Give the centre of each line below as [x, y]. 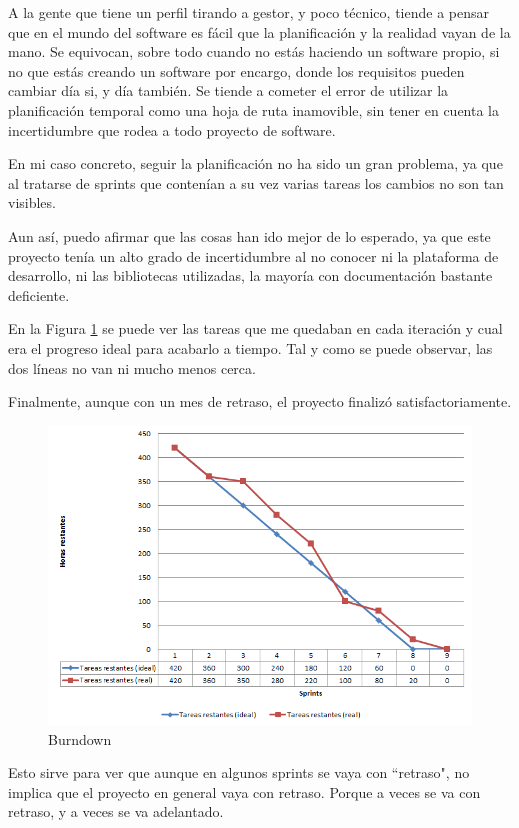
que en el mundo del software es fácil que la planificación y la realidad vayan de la [259, 31]
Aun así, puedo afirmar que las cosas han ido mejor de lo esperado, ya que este [249, 235]
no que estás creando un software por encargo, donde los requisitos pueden [236, 70]
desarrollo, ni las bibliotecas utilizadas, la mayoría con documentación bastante [250, 275]
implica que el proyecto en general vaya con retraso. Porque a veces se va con [244, 791]
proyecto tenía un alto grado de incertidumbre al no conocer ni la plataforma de [253, 255]
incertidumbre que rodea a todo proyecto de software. [172, 129]
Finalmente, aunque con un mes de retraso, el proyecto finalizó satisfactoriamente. [260, 401]
